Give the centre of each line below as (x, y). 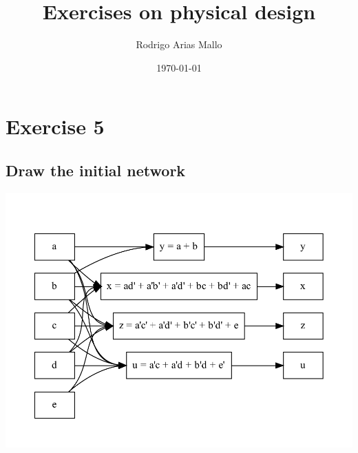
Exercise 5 (55, 126)
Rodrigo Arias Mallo (179, 44)
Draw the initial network (96, 170)
